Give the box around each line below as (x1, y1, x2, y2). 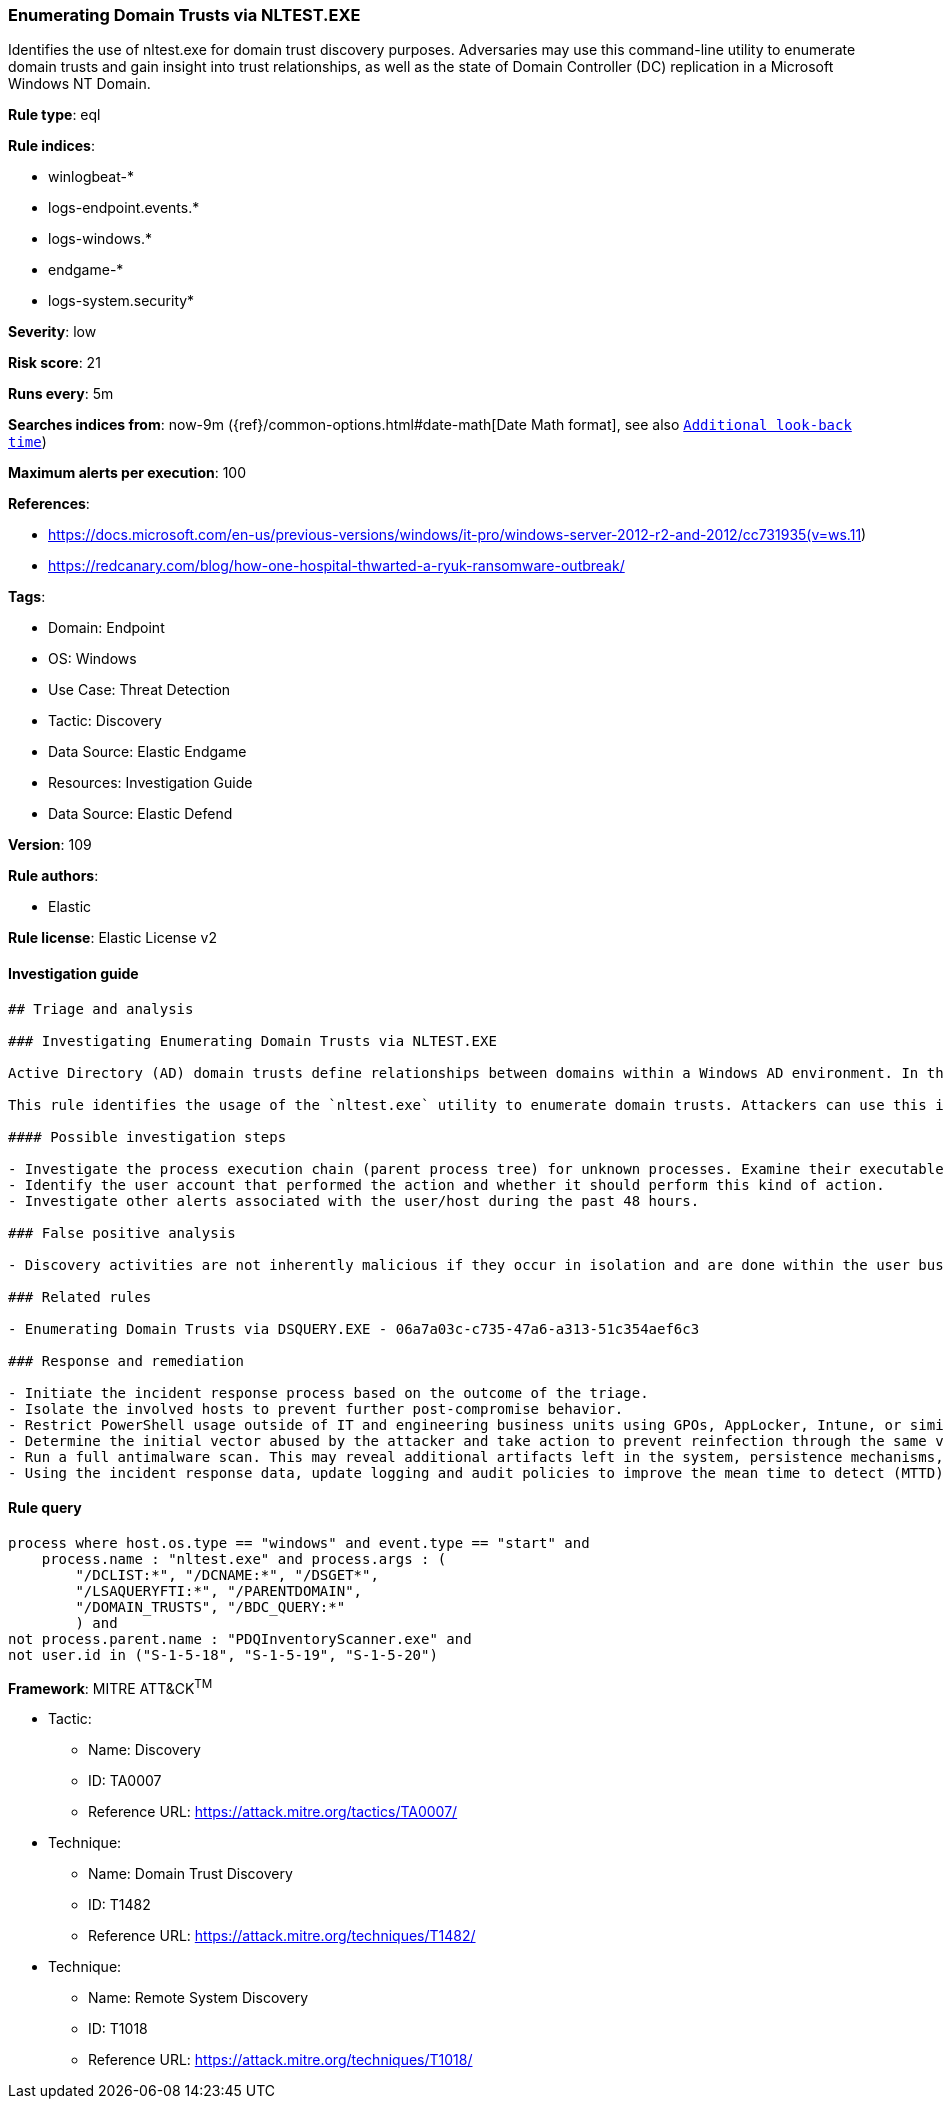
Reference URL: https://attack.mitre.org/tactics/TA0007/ (88, 1803, 458, 1821)
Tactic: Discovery (48, 712, 162, 730)
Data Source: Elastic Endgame (48, 743, 247, 761)
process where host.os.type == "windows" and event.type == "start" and (8, 1534, 590, 1551)
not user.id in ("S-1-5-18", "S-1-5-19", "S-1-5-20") (8, 1646, 438, 1663)
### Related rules (8, 1288, 152, 1305)
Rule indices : (8, 137, 95, 155)
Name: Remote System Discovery (88, 1989, 309, 2007)
